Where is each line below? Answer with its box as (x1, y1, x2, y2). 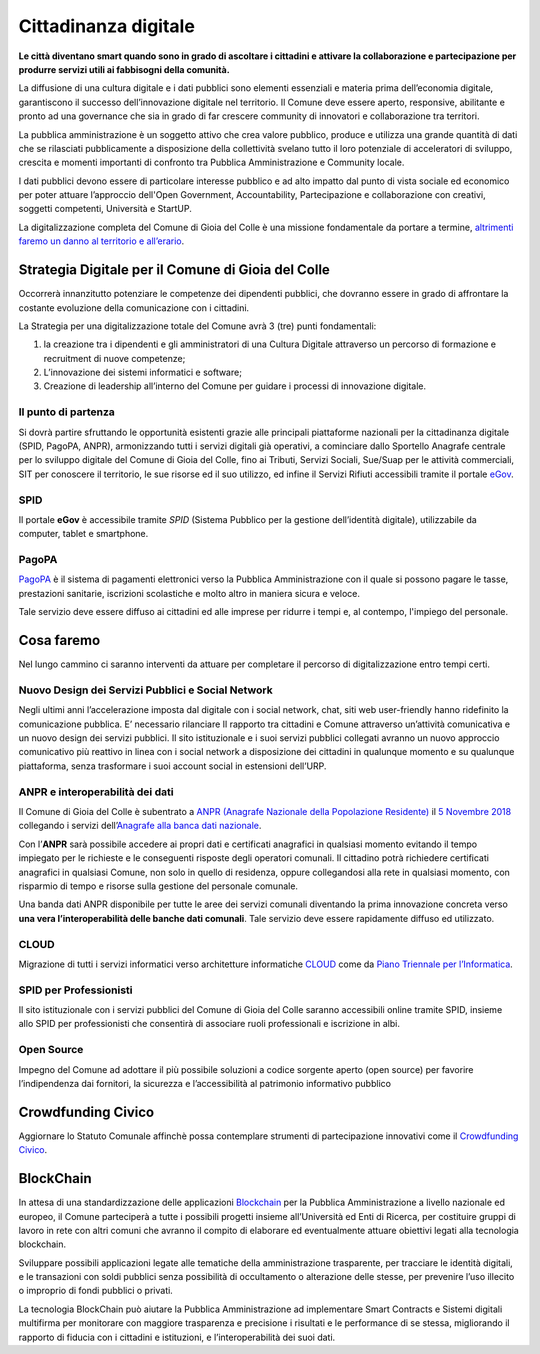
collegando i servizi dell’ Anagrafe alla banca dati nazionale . (18, 820, 262, 832)
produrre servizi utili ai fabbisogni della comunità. (18, 63, 230, 75)
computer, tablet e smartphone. (18, 528, 149, 540)
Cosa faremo (18, 632, 101, 649)
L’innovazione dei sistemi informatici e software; (43, 366, 242, 379)
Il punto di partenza (18, 405, 115, 419)
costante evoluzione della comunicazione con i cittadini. (18, 301, 250, 314)
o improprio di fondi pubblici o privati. (18, 1285, 174, 1297)
